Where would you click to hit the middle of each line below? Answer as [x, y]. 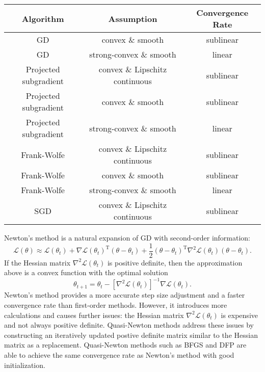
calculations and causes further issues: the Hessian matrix [94, 315]
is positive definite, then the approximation [175, 262]
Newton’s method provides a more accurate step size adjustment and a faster [125, 295]
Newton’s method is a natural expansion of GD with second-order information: [127, 237]
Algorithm [43, 18]
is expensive [239, 315]
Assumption [133, 18]
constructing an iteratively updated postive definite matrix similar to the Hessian [131, 335]
